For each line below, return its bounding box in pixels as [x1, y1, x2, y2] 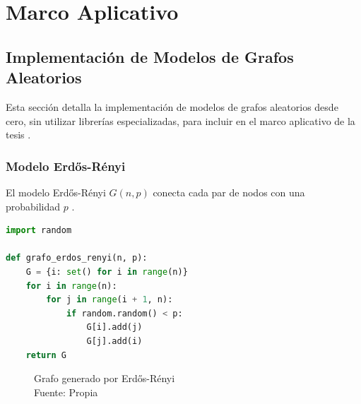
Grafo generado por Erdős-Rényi [34, 371, 175, 386]
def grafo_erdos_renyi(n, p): [6, 253, 148, 263]
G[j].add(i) [86, 335, 143, 346]
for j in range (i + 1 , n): [46, 295, 173, 305]
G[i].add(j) [86, 322, 143, 333]
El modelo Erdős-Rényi [6, 184, 106, 199]
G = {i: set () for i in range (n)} [25, 266, 188, 277]
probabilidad [6, 198, 61, 213]
